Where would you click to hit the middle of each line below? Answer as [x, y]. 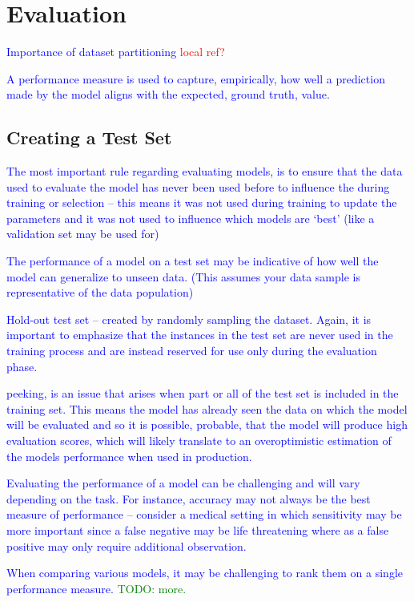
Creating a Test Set [89, 137]
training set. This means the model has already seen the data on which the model [207, 408]
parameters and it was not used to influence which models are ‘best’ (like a [191, 218]
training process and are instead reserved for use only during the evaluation [192, 351]
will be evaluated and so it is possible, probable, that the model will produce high [207, 424]
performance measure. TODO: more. [96, 588]
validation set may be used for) [83, 234]
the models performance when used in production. [129, 456]
